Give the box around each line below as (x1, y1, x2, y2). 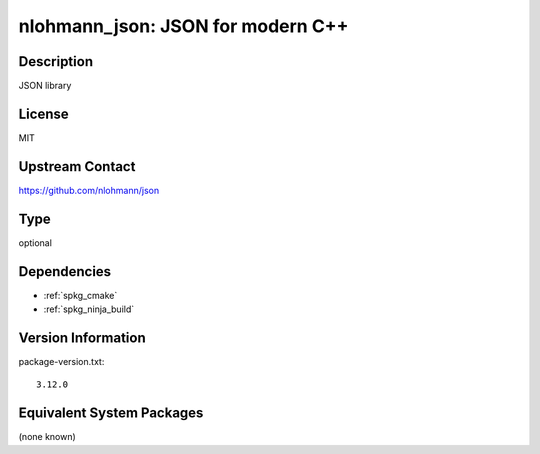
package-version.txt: (18, 355, 105, 367)
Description (18, 53, 94, 70)
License (18, 105, 69, 122)
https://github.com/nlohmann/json (18, 184, 160, 196)
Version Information (18, 329, 146, 346)
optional (18, 236, 52, 249)
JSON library (18, 80, 72, 92)
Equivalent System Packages (18, 405, 204, 422)
